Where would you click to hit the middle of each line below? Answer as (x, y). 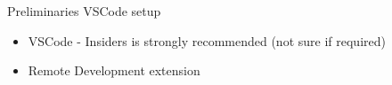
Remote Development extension (114, 70)
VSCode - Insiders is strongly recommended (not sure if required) (207, 40)
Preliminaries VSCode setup (84, 11)
